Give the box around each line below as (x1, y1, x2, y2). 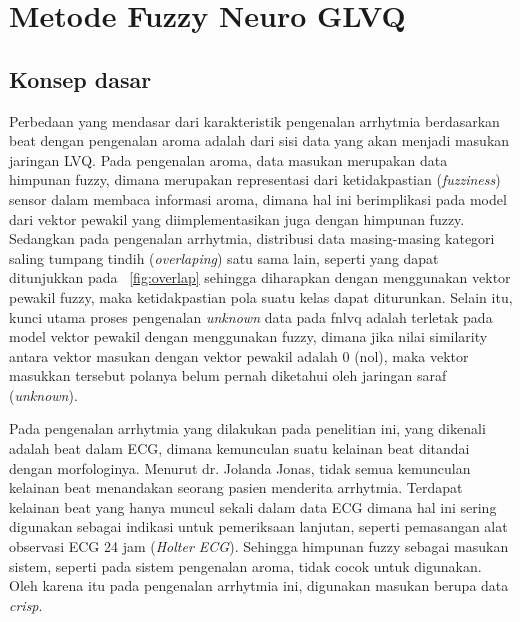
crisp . (9, 594, 43, 615)
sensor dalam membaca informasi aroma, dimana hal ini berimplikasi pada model (9, 188, 507, 209)
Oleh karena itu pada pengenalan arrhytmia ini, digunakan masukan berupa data (9, 575, 509, 596)
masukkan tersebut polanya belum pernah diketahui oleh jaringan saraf (9, 365, 447, 386)
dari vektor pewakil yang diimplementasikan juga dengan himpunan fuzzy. (9, 208, 465, 229)
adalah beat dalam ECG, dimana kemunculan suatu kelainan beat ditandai (9, 438, 470, 459)
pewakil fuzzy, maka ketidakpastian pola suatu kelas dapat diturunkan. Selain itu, (9, 286, 513, 307)
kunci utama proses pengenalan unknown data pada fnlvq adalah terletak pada (9, 306, 493, 327)
